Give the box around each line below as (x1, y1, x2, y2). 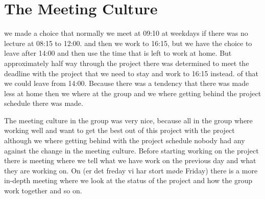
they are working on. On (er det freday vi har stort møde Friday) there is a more (4, 165, 258, 175)
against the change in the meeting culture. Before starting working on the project (4, 145, 259, 156)
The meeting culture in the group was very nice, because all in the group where (4, 115, 253, 125)
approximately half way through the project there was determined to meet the (4, 57, 249, 68)
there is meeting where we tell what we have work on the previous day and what (4, 155, 256, 166)
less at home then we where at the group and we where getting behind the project (4, 87, 261, 98)
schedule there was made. (4, 98, 83, 108)
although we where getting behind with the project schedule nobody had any (4, 135, 245, 146)
